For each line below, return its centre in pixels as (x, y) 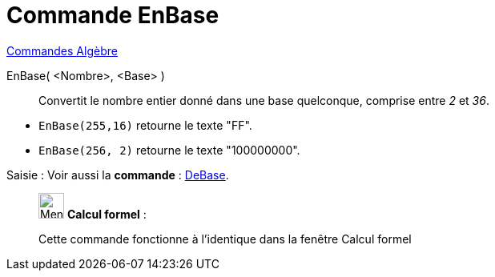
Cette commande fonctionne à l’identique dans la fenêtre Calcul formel (225, 239)
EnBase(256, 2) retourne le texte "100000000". (169, 150)
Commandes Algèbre (62, 50)
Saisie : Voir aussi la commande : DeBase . (118, 175)
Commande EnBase (113, 15)
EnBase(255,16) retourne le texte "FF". (145, 125)
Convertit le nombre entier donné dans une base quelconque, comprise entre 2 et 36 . (264, 100)
